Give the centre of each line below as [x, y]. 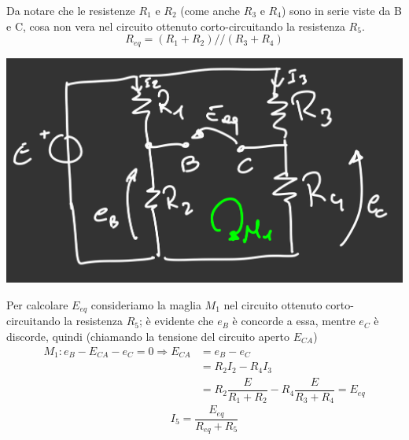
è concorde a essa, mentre [294, 321]
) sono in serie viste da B [341, 10]
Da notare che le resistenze [71, 10]
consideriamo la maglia [146, 304]
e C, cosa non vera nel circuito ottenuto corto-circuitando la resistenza [176, 26]
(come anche [210, 10]
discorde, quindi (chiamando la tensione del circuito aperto [148, 336]
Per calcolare [37, 304]
